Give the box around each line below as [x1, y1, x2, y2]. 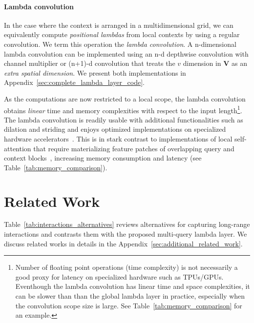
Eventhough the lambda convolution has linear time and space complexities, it [15, 281, 250, 291]
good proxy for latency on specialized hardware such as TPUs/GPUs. [15, 271, 224, 282]
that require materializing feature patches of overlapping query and [33, 143, 234, 153]
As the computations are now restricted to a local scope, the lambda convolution [4, 93, 246, 103]
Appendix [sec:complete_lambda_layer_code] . [4, 77, 145, 87]
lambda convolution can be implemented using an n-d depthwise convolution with [4, 48, 249, 59]
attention [4, 143, 31, 153]
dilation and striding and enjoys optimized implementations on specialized [4, 124, 226, 134]
